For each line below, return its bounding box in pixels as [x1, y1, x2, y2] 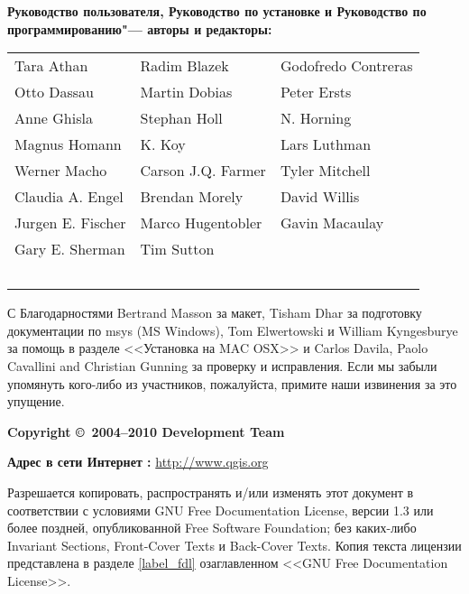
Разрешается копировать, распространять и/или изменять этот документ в [7, 482, 414, 501]
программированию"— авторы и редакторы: [7, 19, 272, 38]
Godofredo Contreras [280, 55, 413, 77]
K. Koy [140, 134, 186, 155]
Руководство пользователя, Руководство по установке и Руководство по [7, 2, 427, 20]
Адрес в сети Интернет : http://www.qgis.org [7, 452, 269, 471]
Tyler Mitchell [280, 160, 371, 181]
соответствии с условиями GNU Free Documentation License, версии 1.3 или [7, 500, 434, 519]
